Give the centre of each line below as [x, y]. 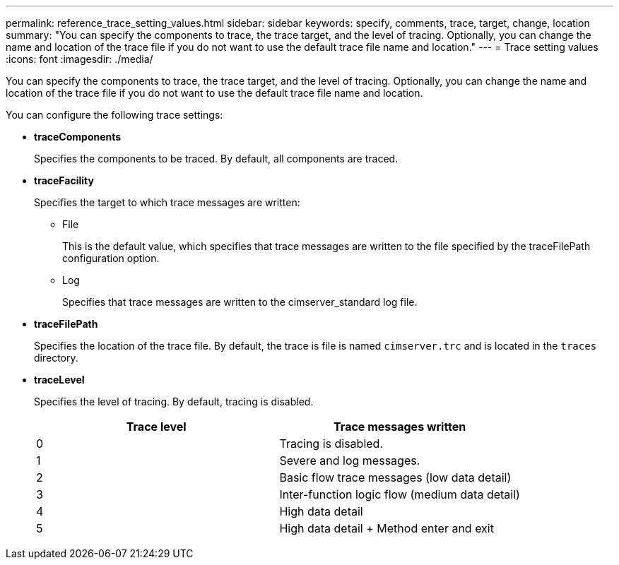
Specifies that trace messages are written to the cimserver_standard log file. [240, 302]
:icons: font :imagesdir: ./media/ [79, 59]
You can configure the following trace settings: [114, 115]
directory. [56, 358]
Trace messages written [400, 427]
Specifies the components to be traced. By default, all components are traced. [216, 159]
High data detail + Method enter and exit [387, 528]
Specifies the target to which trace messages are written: [167, 202]
